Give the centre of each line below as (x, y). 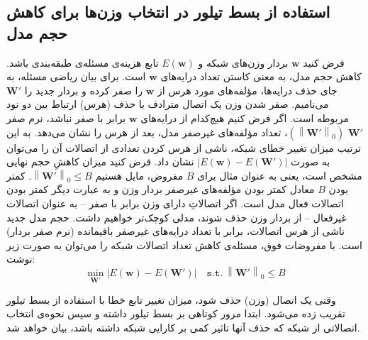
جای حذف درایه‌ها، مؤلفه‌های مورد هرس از (247, 90)
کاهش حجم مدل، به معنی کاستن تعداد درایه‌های (261, 76)
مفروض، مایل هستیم (139, 175)
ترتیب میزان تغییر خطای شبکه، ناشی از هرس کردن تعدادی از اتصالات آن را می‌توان (184, 147)
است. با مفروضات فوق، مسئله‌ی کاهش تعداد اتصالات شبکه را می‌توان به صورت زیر (184, 245)
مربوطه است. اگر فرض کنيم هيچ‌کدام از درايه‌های (245, 117)
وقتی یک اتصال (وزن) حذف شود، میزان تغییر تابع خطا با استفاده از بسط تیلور (171, 299)
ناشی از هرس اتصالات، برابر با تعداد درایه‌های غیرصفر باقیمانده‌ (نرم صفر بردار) (175, 231)
